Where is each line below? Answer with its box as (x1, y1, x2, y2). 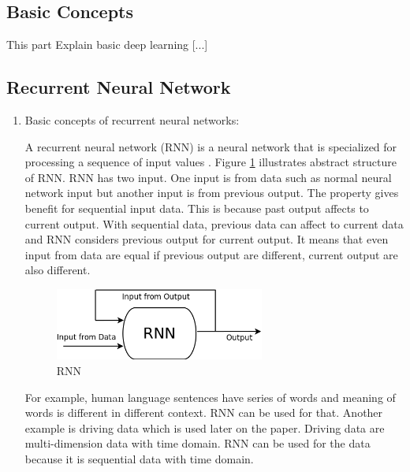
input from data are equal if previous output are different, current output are (24, 246, 398, 262)
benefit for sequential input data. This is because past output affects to (24, 199, 369, 216)
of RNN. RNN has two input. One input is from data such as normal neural (24, 169, 392, 185)
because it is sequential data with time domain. (24, 450, 254, 466)
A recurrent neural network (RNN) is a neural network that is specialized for (24, 138, 397, 154)
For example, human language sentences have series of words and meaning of (24, 388, 396, 405)
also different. (24, 262, 91, 278)
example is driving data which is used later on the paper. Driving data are (24, 419, 385, 436)
